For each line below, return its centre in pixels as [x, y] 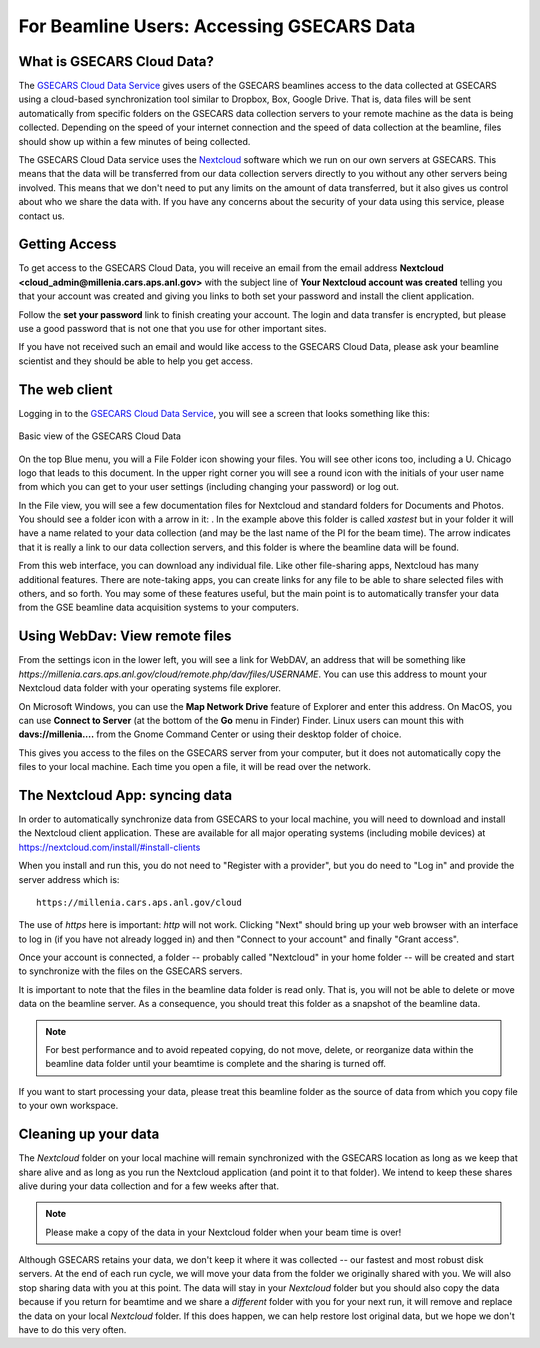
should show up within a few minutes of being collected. [134, 141]
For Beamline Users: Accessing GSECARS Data [217, 26]
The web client [65, 389]
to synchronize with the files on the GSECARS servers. [130, 971]
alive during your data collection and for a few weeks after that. [149, 1186]
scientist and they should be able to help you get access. [136, 361]
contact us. [41, 216]
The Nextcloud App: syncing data [125, 795]
